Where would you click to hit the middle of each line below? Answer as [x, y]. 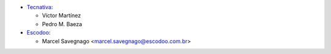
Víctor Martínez [62, 16]
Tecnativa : [40, 7]
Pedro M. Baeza [62, 24]
